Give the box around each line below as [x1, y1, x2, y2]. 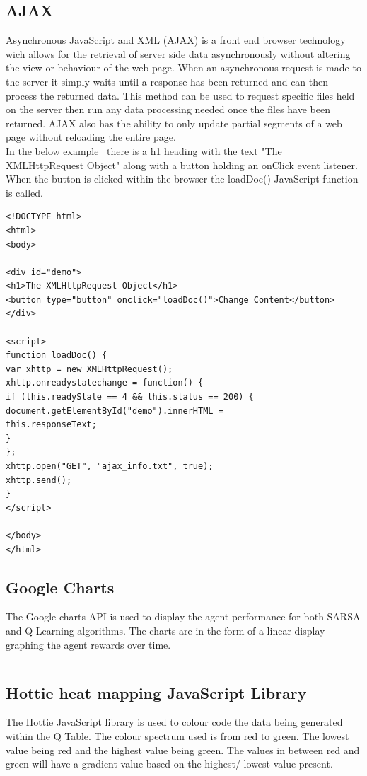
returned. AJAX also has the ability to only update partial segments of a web [6, 115, 342, 130]
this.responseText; [6, 419, 97, 430]
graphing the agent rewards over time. [6, 637, 171, 652]
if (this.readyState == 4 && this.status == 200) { [6, 392, 254, 403]
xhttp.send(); [6, 475, 72, 485]
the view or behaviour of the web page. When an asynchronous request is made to [6, 60, 361, 75]
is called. [6, 185, 43, 199]
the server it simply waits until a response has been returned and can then [6, 74, 329, 88]
